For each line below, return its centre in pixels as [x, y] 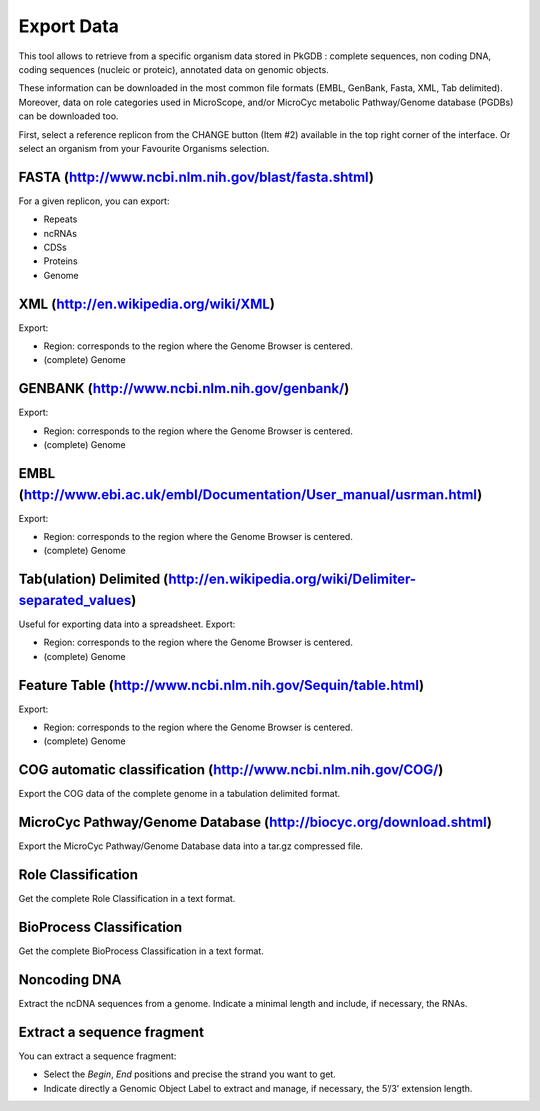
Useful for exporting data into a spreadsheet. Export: [127, 624]
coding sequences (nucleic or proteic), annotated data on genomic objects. [173, 69]
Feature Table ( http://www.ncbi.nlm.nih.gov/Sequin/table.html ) [221, 685]
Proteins [61, 261]
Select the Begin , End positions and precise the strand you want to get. [190, 1074]
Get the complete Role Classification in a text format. [127, 899]
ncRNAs [60, 233]
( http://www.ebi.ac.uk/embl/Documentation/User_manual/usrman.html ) [250, 494]
